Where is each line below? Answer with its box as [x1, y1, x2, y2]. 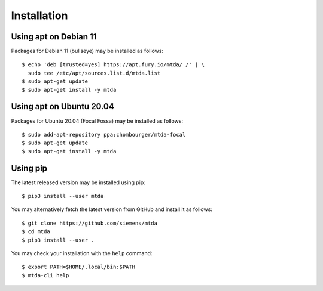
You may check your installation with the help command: [11, 249, 153, 256]
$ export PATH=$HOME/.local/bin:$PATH [22, 264, 136, 271]
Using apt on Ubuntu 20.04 [11, 101, 115, 112]
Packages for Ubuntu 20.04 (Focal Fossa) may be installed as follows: [11, 117, 184, 125]
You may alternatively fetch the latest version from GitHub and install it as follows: [11, 206, 212, 213]
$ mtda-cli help [22, 272, 69, 278]
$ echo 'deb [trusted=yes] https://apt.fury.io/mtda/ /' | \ [22, 61, 205, 68]
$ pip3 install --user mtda [22, 193, 104, 199]
